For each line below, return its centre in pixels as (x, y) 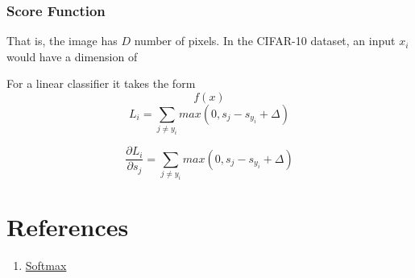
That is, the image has (62, 41)
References (68, 227)
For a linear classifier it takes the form (101, 83)
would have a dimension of (72, 56)
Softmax (46, 266)
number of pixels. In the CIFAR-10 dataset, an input (265, 41)
